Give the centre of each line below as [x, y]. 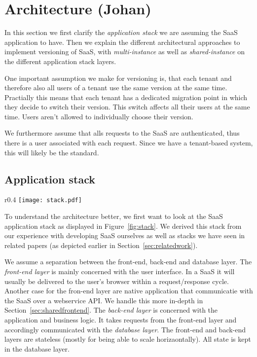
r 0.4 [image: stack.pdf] [43, 199]
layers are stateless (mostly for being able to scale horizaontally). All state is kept [128, 339]
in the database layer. [37, 348]
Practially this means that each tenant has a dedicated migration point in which [126, 97]
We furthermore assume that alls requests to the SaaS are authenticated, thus [122, 133]
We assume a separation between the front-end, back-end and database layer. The [128, 262]
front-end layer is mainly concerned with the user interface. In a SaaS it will [120, 271]
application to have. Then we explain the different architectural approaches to [122, 42]
